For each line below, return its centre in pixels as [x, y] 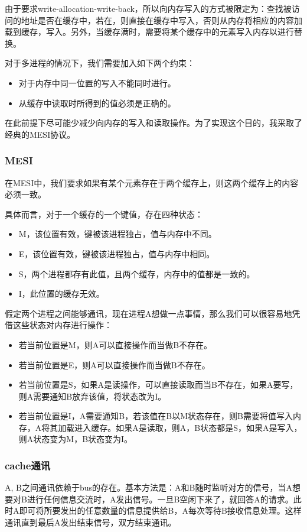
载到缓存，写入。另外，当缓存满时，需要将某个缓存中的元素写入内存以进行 [149, 32]
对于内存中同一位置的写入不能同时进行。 [97, 82]
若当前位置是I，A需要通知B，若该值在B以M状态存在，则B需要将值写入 [156, 416]
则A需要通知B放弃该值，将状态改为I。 [92, 396]
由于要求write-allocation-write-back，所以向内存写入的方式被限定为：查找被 [148, 8]
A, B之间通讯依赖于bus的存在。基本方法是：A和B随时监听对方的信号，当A [148, 487]
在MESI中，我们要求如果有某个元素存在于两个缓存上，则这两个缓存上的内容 [152, 182]
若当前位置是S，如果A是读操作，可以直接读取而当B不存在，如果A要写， [158, 385]
